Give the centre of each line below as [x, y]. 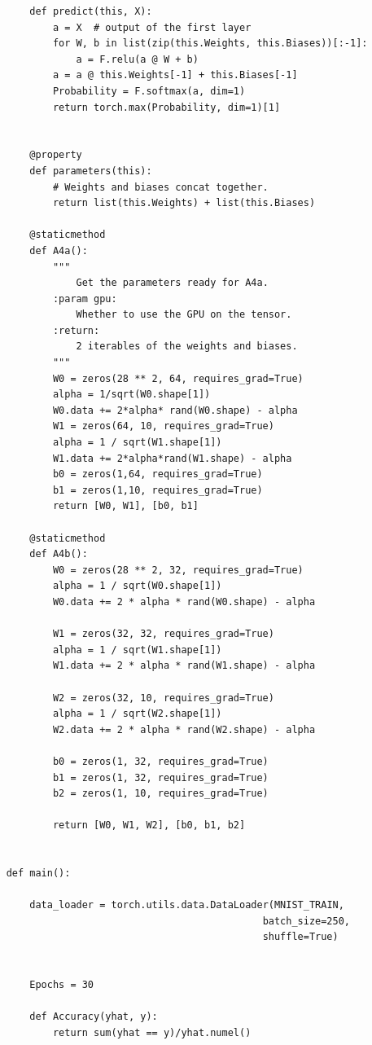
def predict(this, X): [91, 11]
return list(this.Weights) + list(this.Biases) [184, 203]
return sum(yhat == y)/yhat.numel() [152, 1033]
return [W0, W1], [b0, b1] [125, 506]
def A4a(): [59, 250]
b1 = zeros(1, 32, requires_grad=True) [160, 777]
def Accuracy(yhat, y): [94, 1017]
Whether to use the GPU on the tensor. [184, 315]
